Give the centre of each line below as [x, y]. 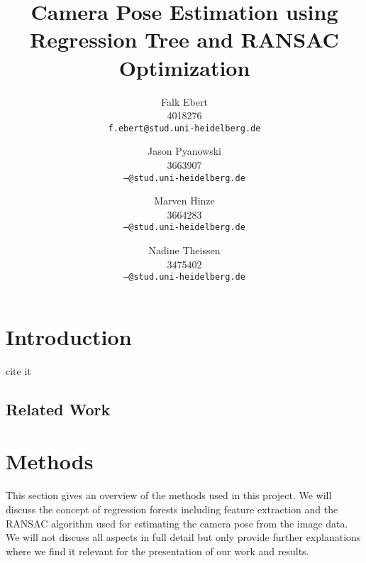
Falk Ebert [184, 101]
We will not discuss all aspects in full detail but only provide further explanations [183, 537]
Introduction [69, 336]
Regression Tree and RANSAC [184, 39]
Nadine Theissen [184, 250]
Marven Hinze [184, 201]
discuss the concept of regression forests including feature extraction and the [172, 509]
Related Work [58, 409]
